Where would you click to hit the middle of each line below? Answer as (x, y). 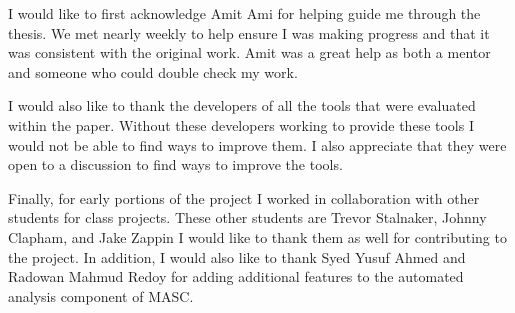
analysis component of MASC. (101, 295)
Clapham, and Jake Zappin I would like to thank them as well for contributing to (257, 236)
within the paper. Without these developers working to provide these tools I (241, 124)
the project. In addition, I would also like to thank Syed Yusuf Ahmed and (237, 256)
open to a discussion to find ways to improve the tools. (175, 164)
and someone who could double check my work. (153, 71)
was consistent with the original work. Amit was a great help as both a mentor (249, 52)
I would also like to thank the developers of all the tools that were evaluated (242, 105)
